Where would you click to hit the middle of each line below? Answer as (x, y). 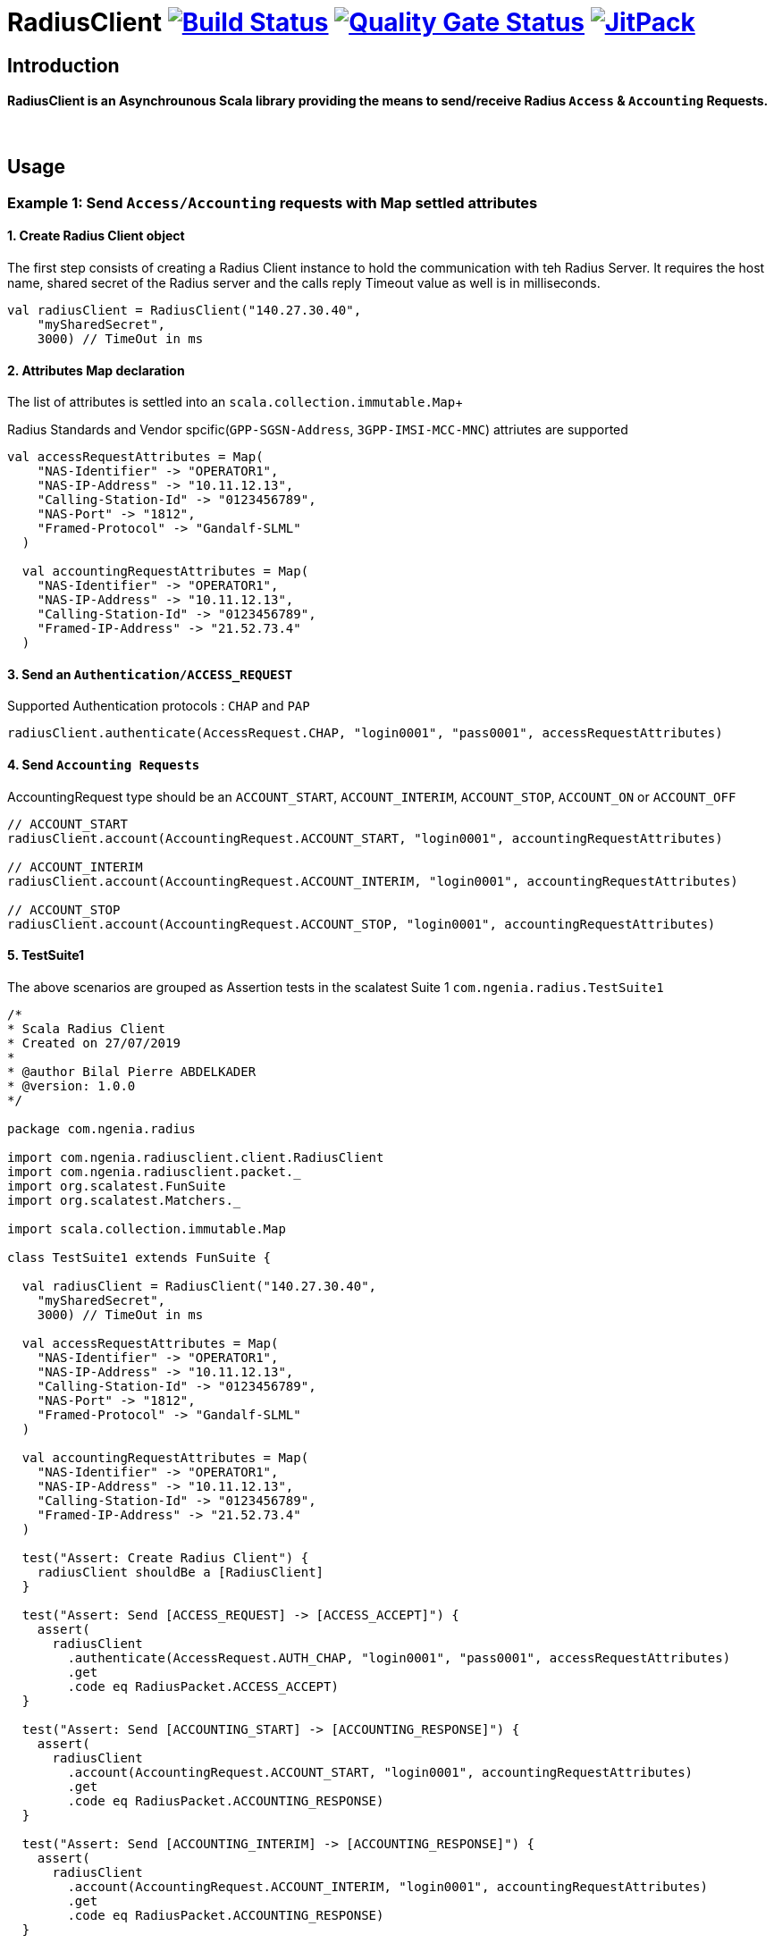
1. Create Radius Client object (96, 236)
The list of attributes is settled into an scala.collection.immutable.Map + (236, 402)
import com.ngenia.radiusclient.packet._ (154, 1171)
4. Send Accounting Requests (104, 765)
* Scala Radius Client (87, 1028)
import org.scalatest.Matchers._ (124, 1200)
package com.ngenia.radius (101, 1128)
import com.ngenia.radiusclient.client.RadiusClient (196, 1157)
